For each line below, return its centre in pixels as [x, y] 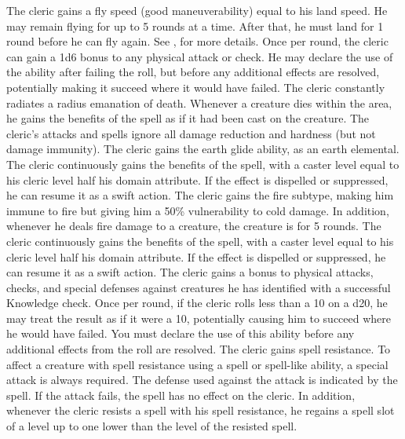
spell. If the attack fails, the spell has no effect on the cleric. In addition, [181, 395]
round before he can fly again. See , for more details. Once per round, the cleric [197, 41]
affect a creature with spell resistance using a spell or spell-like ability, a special [197, 364]
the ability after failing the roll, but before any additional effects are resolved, [193, 72]
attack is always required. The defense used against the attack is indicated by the [202, 380]
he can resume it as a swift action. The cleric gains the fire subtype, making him [200, 195]
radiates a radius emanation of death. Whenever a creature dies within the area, [199, 102]
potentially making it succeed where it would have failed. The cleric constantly [196, 87]
